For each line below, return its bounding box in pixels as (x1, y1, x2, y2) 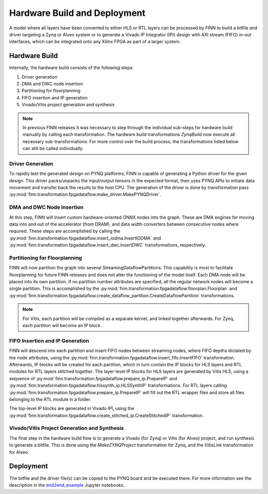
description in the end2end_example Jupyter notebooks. (9, 482, 125, 488)
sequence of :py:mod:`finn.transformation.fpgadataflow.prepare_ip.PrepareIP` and (9, 375, 177, 381)
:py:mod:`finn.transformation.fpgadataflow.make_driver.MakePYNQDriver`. (9, 191, 162, 197)
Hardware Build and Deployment (9, 7, 146, 18)
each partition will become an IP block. (22, 323, 102, 329)
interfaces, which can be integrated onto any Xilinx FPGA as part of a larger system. (9, 39, 181, 45)
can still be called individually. (22, 146, 84, 152)
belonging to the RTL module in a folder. (9, 396, 91, 402)
